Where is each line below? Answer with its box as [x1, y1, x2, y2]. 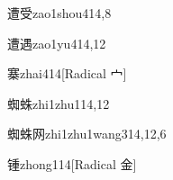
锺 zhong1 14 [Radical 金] [7, 154, 137, 173]
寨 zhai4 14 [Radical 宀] [7, 64, 127, 83]
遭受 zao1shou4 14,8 [7, 4, 112, 22]
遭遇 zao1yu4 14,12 [7, 33, 106, 52]
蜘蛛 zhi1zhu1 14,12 [7, 94, 110, 112]
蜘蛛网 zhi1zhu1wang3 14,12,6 [7, 124, 167, 143]
